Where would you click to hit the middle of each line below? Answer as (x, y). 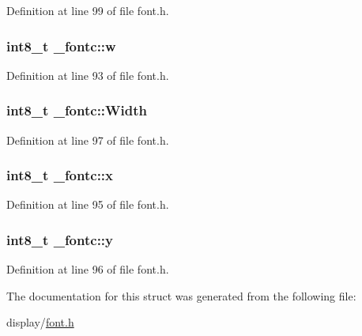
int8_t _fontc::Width (77, 110)
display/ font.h (40, 322)
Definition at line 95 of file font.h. (88, 204)
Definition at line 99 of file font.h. (88, 10)
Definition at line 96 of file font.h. (88, 269)
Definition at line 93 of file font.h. (88, 75)
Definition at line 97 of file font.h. (88, 140)
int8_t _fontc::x (60, 175)
